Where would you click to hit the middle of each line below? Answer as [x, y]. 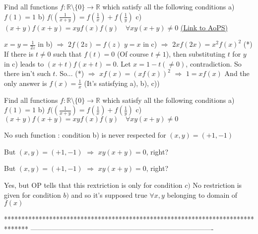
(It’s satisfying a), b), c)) [122, 83]
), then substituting [195, 54]
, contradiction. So [214, 63]
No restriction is [217, 185]
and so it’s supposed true [109, 195]
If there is [19, 54]
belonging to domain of [202, 195]
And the [237, 73]
